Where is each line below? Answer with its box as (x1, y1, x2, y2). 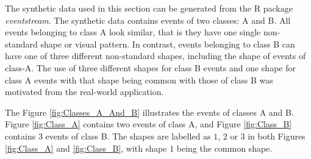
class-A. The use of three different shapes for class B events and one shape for (5, 61, 296, 74)
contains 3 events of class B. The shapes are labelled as (5, 129, 211, 142)
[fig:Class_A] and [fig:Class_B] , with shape (5, 141, 167, 154)
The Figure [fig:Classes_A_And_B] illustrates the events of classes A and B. (5, 105, 294, 118)
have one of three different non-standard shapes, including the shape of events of (5, 49, 306, 62)
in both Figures (248, 129, 306, 142)
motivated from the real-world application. (5, 85, 164, 98)
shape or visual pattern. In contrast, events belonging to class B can (40, 37, 295, 50)
